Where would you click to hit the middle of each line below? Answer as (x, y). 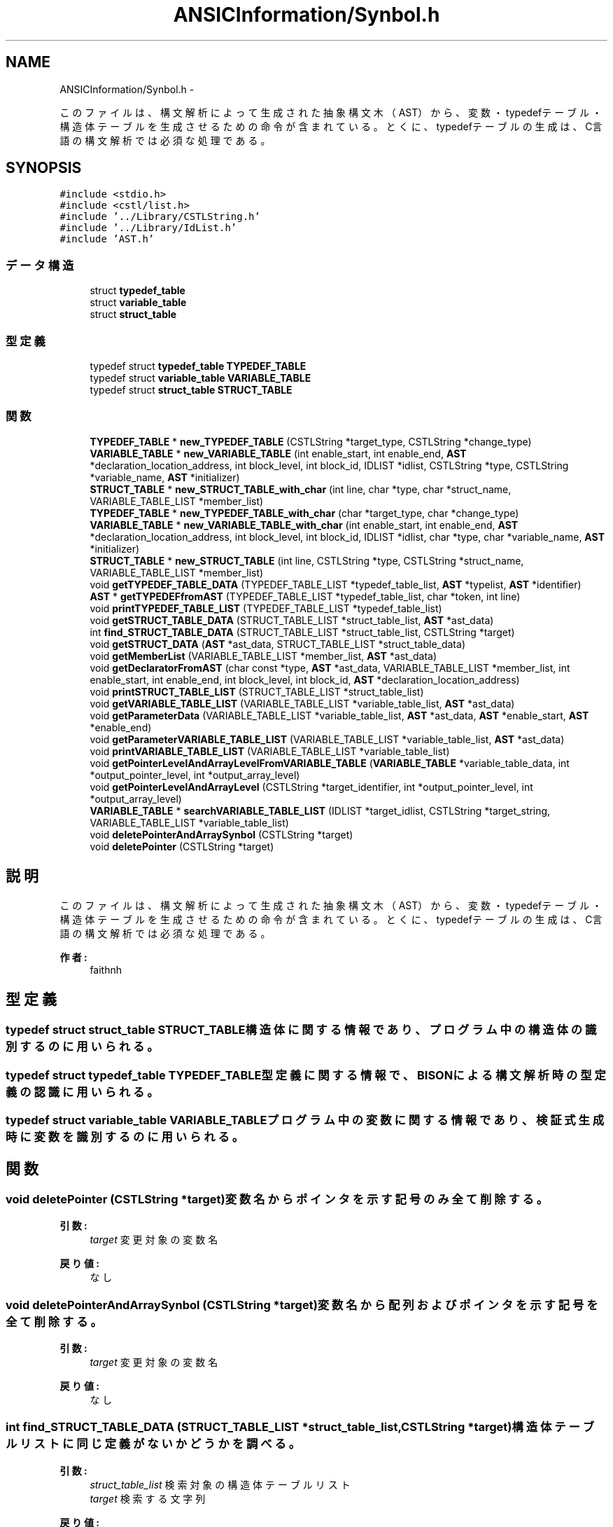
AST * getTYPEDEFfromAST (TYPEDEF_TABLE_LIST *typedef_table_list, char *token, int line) (305, 596)
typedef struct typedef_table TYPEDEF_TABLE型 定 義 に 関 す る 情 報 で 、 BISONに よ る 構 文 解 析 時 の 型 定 (306, 1075)
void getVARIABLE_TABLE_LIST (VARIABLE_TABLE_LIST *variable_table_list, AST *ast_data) (302, 703)
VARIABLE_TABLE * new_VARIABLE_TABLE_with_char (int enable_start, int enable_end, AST (304, 525)
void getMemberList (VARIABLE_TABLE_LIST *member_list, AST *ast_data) (263, 656)
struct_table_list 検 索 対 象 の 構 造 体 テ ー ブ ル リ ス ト (220, 1484)
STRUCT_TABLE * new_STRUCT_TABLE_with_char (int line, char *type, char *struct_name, (301, 489)
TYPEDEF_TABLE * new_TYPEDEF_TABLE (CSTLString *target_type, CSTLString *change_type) (311, 441)
